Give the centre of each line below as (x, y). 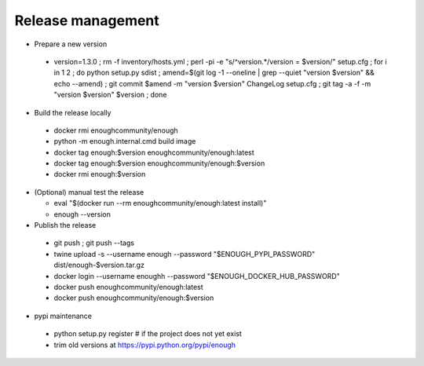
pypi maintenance (63, 316)
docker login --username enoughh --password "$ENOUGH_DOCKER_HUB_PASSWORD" (197, 276)
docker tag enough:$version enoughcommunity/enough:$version (159, 163)
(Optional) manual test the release (89, 192)
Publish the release (65, 225)
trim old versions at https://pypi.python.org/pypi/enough (144, 345)
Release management (87, 20)
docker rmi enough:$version (100, 174)
